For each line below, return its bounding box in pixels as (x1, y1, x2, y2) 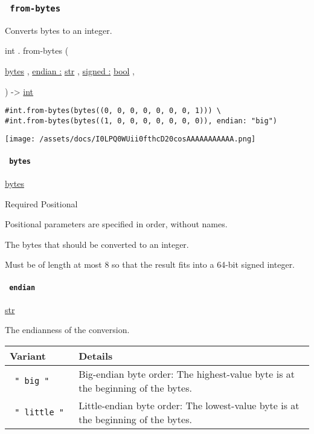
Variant (10, 349, 46, 363)
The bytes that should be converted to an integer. (5, 238, 189, 250)
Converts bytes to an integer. (5, 24, 112, 36)
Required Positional (5, 197, 78, 210)
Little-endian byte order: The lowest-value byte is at (78, 398, 300, 412)
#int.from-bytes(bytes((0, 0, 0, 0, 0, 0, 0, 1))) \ (5, 106, 221, 115)
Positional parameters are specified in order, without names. (5, 218, 228, 230)
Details (78, 349, 113, 363)
